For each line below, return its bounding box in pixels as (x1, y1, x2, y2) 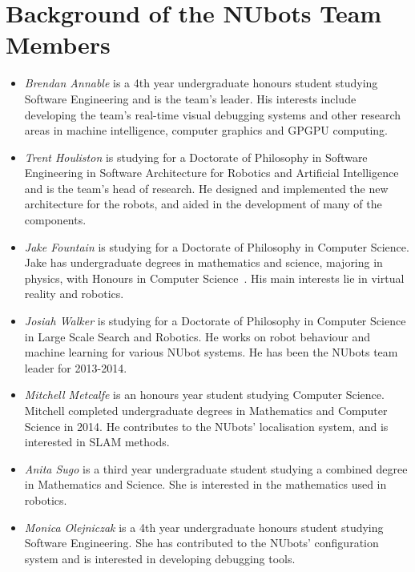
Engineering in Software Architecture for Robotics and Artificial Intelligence (24, 164, 399, 181)
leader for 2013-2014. (24, 359, 127, 376)
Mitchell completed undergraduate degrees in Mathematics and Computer (24, 402, 388, 418)
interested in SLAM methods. (24, 433, 170, 450)
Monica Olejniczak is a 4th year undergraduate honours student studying (24, 518, 384, 535)
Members (6, 28, 111, 61)
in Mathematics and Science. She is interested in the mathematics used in (24, 476, 387, 493)
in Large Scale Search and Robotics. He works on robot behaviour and (24, 328, 371, 344)
